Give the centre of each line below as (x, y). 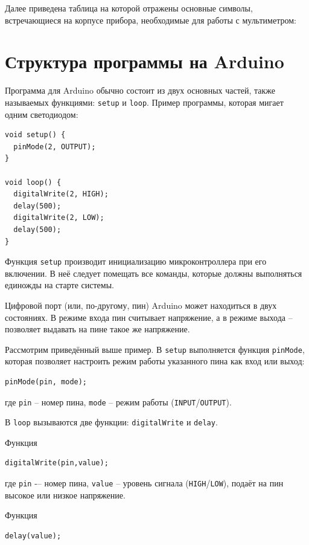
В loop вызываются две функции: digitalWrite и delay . (111, 422)
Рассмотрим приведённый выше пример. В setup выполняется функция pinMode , (155, 349)
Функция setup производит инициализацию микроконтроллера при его (136, 261)
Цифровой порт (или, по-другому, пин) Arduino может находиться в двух (141, 305)
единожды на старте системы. (59, 285)
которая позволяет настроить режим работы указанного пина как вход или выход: (155, 361)
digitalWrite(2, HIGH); (61, 194)
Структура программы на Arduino (145, 61)
